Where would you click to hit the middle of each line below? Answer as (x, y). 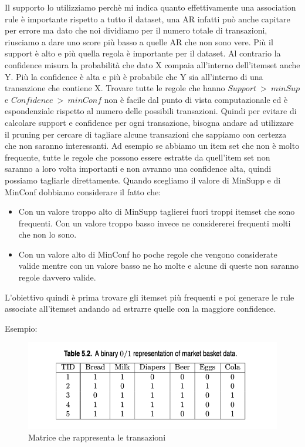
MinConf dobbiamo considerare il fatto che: (83, 191)
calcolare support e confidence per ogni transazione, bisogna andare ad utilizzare (149, 122)
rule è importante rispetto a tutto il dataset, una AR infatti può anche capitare (148, 19)
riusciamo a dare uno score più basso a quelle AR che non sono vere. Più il (139, 41)
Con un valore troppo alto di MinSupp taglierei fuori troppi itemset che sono (157, 211)
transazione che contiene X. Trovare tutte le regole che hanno (115, 88)
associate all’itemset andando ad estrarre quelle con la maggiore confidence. (140, 308)
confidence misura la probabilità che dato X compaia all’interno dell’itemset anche (152, 64)
